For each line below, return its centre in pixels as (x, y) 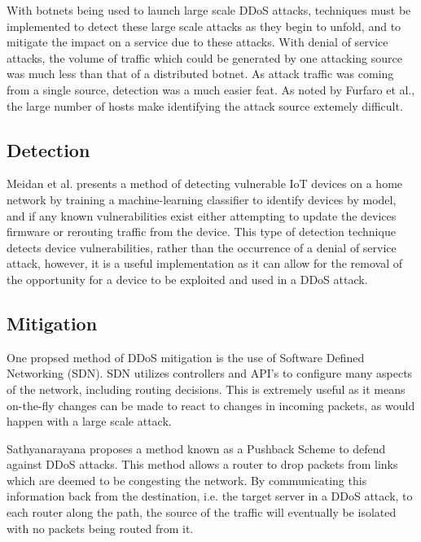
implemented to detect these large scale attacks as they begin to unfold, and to (204, 26)
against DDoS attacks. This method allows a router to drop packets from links (202, 464)
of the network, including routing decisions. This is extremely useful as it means (206, 389)
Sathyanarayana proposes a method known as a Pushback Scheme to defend (196, 448)
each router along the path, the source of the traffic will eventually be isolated (202, 512)
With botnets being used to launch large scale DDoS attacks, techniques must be (209, 10)
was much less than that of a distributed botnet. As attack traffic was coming (200, 74)
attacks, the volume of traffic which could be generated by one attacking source (204, 57)
